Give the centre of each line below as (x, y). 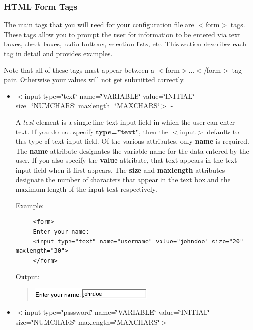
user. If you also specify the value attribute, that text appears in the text (126, 160)
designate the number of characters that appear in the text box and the (123, 179)
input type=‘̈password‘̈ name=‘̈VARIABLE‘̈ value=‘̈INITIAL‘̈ (117, 312)
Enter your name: (61, 231)
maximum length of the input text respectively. (86, 189)
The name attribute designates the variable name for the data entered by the (132, 150)
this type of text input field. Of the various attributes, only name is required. (132, 141)
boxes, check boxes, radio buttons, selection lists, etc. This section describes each (125, 44)
